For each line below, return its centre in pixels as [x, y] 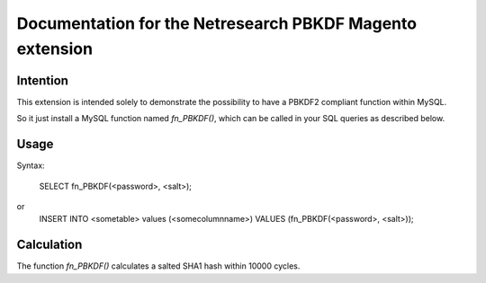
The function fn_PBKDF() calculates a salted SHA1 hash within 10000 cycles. [158, 266]
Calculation [49, 245]
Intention [43, 80]
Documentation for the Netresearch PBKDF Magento [217, 23]
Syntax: [31, 165]
